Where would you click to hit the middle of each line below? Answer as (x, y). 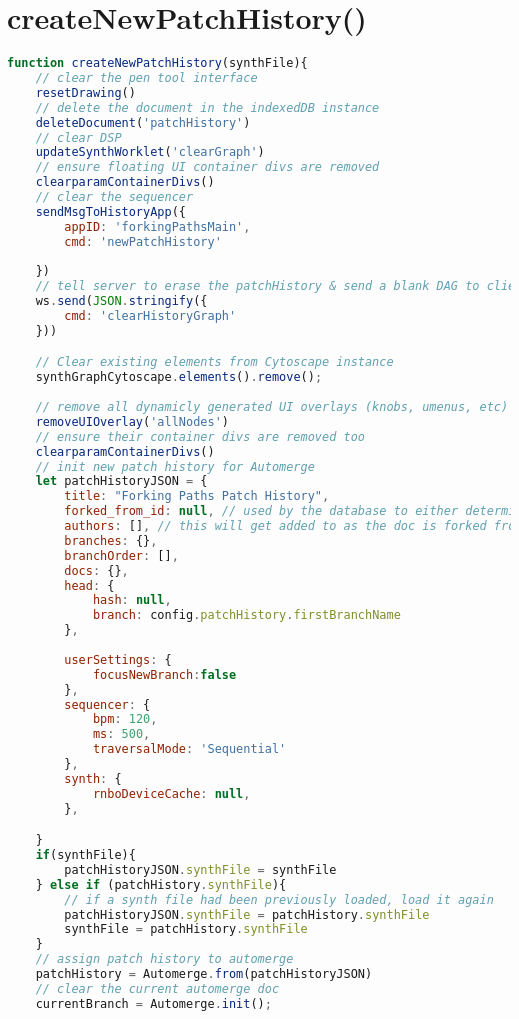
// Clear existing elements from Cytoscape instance (214, 362)
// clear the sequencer (114, 197)
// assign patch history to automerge (164, 959)
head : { (89, 585)
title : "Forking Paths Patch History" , (197, 496)
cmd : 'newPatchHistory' (143, 241)
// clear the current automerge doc (157, 988)
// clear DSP (78, 137)
